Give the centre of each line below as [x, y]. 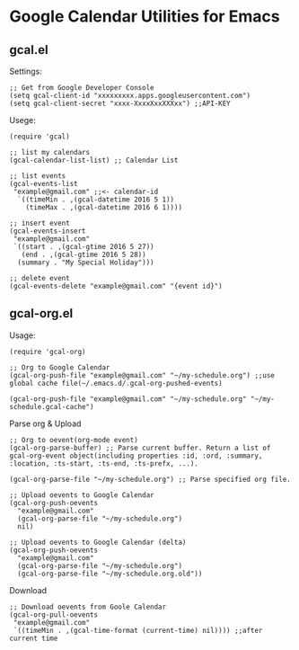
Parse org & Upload [45, 423]
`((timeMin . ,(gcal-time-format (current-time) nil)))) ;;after [138, 630]
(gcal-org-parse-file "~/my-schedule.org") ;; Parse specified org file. [150, 479]
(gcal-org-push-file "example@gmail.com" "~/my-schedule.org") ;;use [142, 375]
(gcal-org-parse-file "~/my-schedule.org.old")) [110, 574]
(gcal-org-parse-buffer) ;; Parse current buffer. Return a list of [140, 448]
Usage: [22, 335]
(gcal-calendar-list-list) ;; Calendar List [94, 160]
